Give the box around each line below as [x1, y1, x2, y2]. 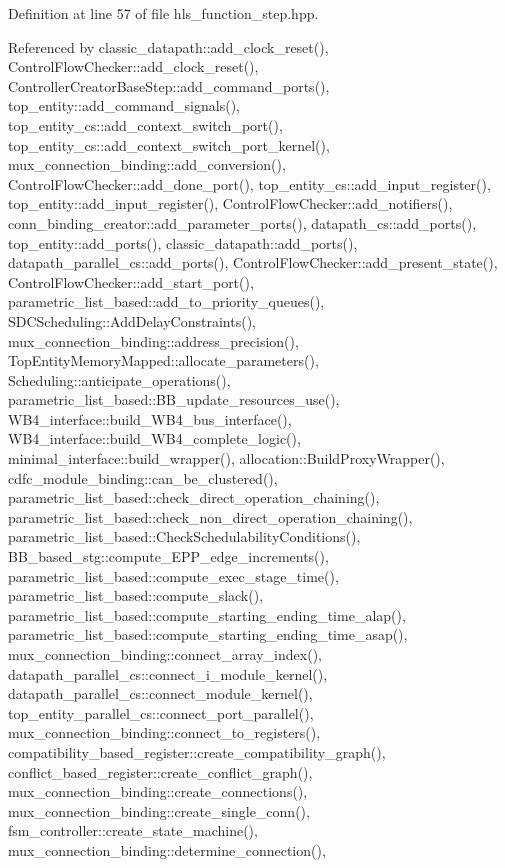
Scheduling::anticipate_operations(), [8, 369, 231, 390]
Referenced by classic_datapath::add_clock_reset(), [8, 36, 329, 57]
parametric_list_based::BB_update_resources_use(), [8, 389, 340, 410]
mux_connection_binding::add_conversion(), [8, 154, 286, 175]
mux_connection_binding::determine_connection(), [8, 839, 326, 860]
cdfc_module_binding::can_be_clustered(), [8, 467, 278, 488]
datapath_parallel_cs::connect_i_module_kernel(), [8, 663, 328, 684]
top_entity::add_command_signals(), [8, 95, 240, 116]
